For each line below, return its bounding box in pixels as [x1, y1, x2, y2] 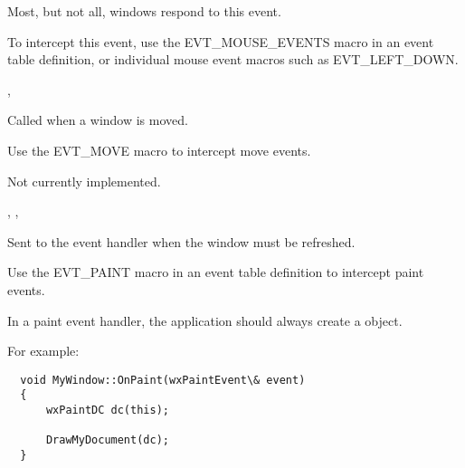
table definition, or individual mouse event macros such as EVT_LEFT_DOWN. [7, 50, 459, 69]
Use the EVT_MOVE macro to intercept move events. [7, 140, 311, 159]
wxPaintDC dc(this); [45, 404, 169, 417]
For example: [7, 341, 80, 360]
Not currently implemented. [7, 171, 161, 190]
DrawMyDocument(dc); [45, 434, 169, 447]
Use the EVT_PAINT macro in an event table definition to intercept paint [7, 263, 424, 282]
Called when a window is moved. [7, 110, 188, 129]
